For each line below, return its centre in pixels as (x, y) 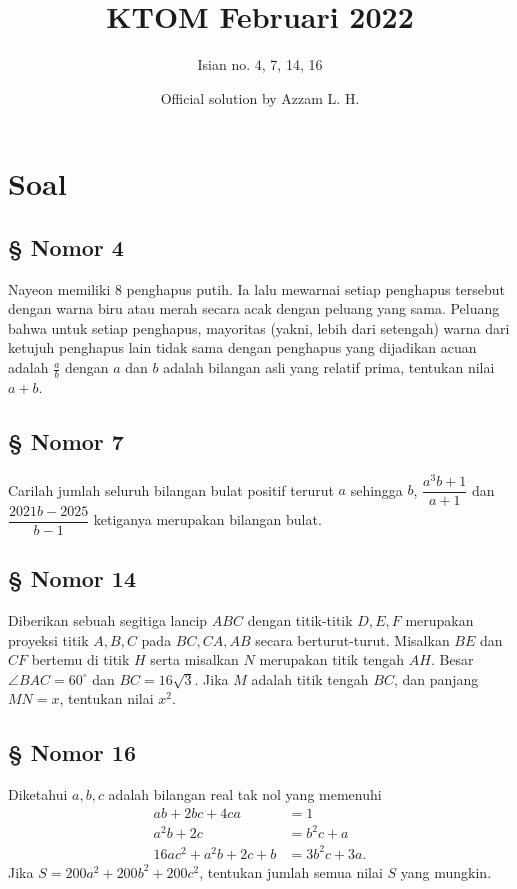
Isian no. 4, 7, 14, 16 (260, 64)
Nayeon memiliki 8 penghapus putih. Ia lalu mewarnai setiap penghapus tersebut (257, 288)
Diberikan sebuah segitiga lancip (108, 620)
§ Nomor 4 (66, 246)
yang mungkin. (446, 871)
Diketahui (38, 794)
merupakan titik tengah (332, 659)
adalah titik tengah (310, 678)
